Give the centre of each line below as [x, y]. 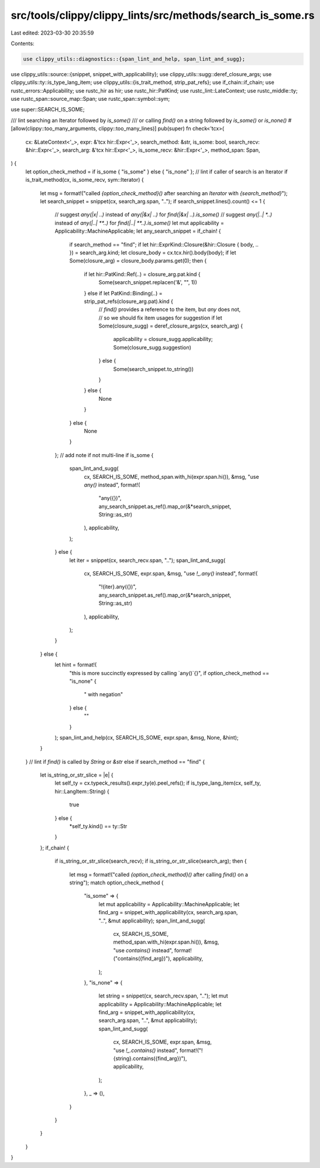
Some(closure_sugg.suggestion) [152, 347]
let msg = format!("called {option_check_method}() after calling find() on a [159, 874]
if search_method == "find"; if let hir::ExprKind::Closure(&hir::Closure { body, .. [164, 244]
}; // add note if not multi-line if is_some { [104, 455]
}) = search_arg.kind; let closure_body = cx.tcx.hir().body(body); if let [153, 253]
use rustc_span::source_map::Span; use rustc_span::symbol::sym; [90, 99]
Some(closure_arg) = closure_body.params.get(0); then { [138, 261]
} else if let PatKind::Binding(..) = [123, 293]
